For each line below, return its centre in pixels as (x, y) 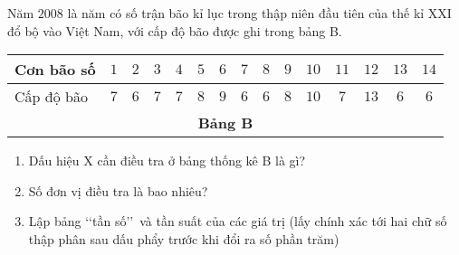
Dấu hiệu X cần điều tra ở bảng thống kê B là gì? (167, 161)
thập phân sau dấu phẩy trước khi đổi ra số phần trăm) (184, 238)
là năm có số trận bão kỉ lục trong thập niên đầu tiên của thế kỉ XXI (259, 13)
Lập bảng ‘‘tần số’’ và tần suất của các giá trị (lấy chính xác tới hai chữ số (238, 221)
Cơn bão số (55, 70)
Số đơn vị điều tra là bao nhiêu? (118, 190)
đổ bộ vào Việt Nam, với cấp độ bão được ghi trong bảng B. (175, 30)
